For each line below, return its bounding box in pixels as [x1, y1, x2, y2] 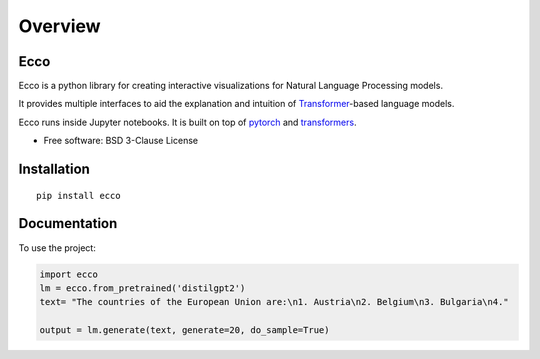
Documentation [18, 215, 118, 232]
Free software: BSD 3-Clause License [43, 135, 199, 147]
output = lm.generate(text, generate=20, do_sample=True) [39, 325, 330, 336]
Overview [18, 15, 101, 37]
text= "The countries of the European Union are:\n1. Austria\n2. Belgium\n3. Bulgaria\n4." [39, 296, 509, 308]
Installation [18, 161, 90, 178]
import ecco [39, 268, 99, 280]
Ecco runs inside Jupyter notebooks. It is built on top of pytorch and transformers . [18, 116, 357, 128]
